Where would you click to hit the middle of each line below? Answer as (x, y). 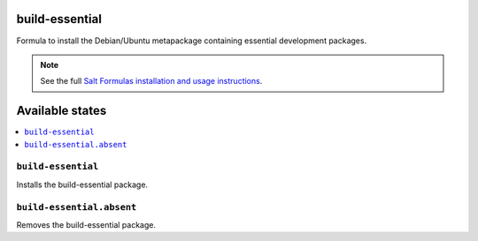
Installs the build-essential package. (82, 185)
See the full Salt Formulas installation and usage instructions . (151, 81)
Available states (62, 111)
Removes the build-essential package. (86, 224)
